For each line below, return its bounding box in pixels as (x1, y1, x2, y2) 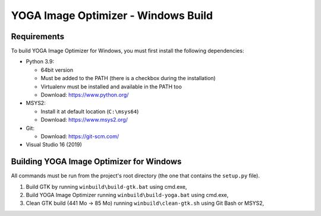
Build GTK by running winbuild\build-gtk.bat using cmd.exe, (26, 183, 187, 190)
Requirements (11, 31, 65, 42)
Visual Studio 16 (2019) (26, 141, 83, 148)
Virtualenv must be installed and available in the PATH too (40, 83, 182, 90)
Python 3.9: (26, 58, 55, 65)
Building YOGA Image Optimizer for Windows (11, 157, 182, 167)
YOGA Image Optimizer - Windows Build (11, 9, 213, 22)
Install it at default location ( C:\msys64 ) (40, 107, 139, 115)
